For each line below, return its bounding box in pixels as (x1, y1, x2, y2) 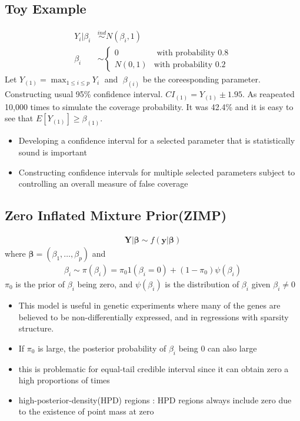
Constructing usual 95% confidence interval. (5, 88, 163, 100)
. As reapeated (242, 88, 295, 100)
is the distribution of (165, 277, 239, 290)
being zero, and (77, 277, 133, 290)
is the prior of (15, 277, 65, 290)
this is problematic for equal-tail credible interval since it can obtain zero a (18, 362, 289, 374)
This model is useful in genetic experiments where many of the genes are (18, 299, 281, 311)
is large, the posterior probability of (38, 342, 166, 354)
